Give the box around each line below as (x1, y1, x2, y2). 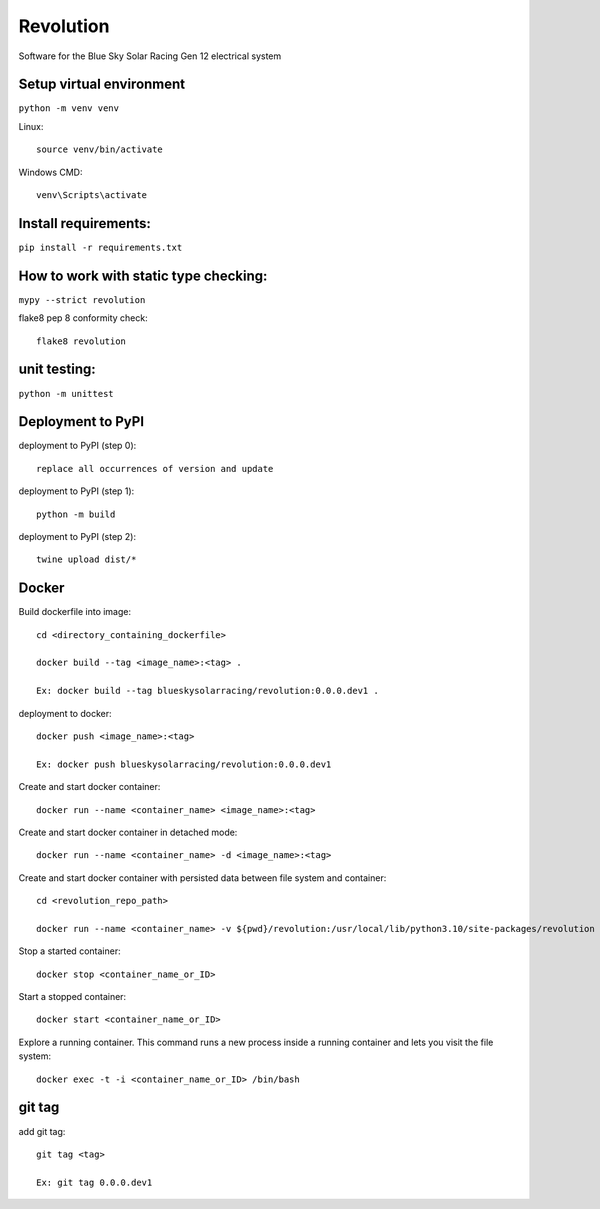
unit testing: (18, 361, 96, 378)
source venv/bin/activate (36, 144, 164, 155)
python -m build (36, 508, 116, 520)
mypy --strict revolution (18, 294, 146, 305)
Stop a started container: (18, 945, 121, 957)
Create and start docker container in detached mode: (18, 826, 238, 838)
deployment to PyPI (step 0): (18, 440, 137, 452)
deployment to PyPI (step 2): (18, 530, 137, 542)
